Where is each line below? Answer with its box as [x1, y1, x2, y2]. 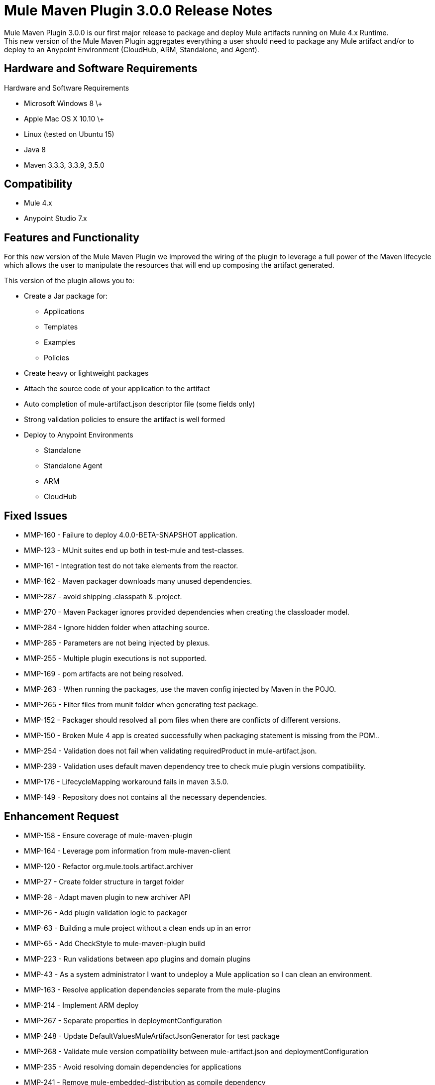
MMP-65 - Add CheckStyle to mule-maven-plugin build [24, 939, 206, 948]
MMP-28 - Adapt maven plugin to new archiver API [24, 892, 191, 901]
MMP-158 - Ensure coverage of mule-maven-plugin [24, 831, 193, 840]
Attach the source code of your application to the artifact [24, 384, 210, 393]
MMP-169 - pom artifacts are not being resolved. [24, 669, 184, 678]
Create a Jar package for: [24, 292, 108, 301]
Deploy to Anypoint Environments [24, 431, 133, 439]
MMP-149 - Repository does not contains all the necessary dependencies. [24, 793, 267, 802]
